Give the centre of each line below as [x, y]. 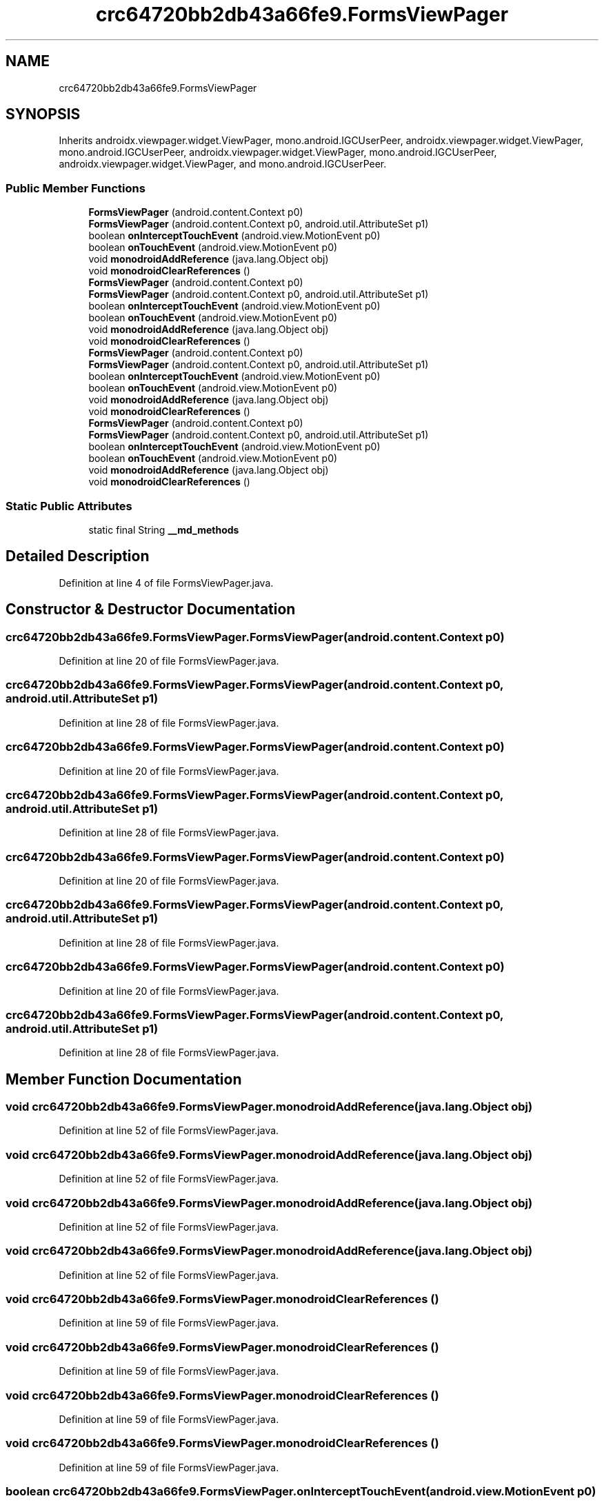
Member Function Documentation [124, 1079]
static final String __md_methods [164, 529]
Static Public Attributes [69, 506]
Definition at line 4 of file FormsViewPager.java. [166, 583]
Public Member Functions [75, 188]
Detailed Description [78, 556]
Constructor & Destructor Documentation [151, 609]
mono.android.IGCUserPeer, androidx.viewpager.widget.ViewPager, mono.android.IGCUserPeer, [278, 152]
